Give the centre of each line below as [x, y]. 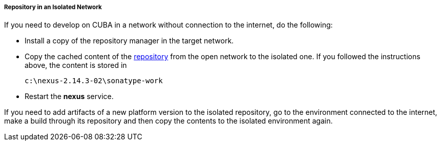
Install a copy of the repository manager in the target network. [129, 41]
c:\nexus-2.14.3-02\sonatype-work [94, 81]
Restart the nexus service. [69, 96]
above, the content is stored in [76, 65]
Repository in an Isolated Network [53, 7]
